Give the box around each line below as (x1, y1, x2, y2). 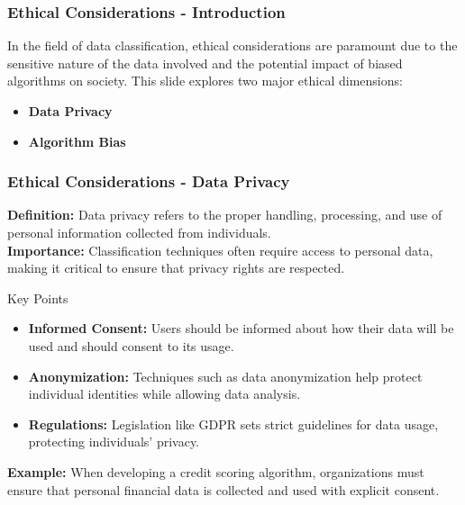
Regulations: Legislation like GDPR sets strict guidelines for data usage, (28, 414, 439, 433)
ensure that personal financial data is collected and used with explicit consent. (7, 480, 440, 499)
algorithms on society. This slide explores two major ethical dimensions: (7, 71, 403, 90)
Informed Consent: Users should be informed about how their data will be (28, 319, 454, 338)
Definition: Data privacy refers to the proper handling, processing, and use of (7, 205, 442, 224)
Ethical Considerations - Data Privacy (7, 170, 290, 193)
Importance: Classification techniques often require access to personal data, (7, 240, 433, 259)
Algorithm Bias (28, 131, 126, 150)
